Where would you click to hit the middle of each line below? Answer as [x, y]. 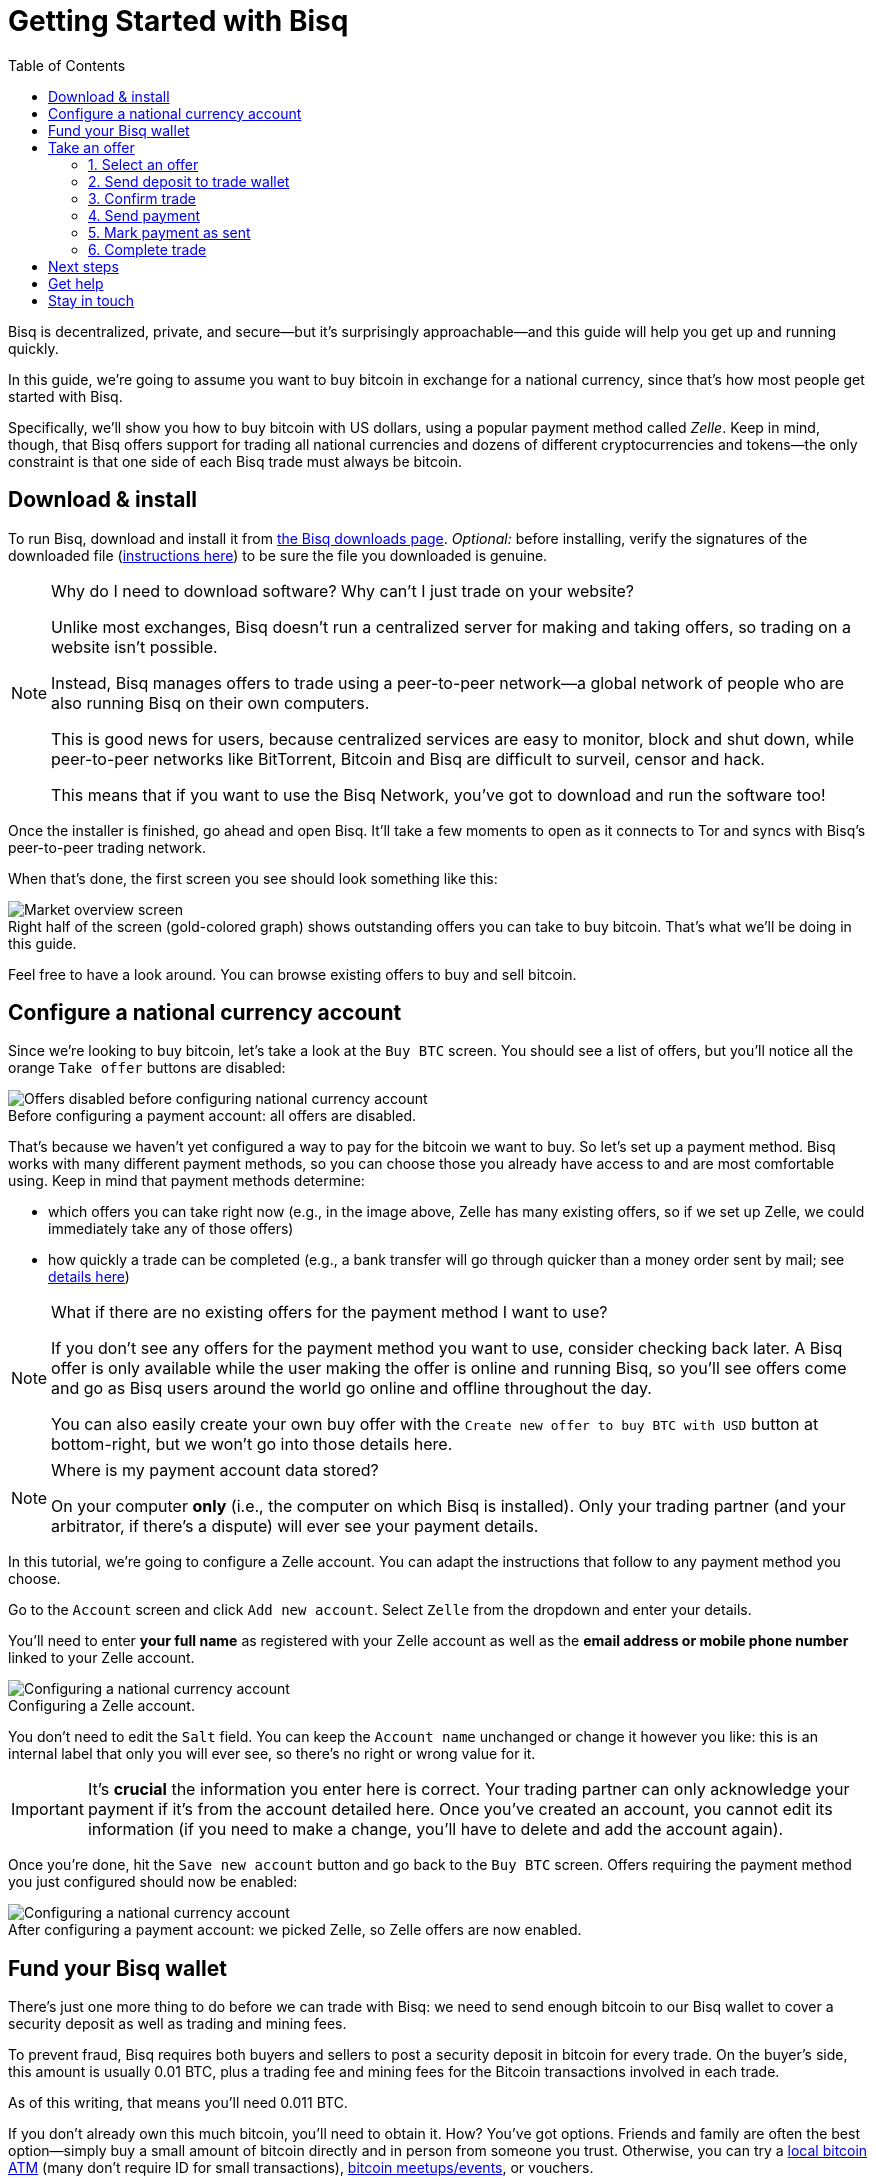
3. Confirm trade [142, 198]
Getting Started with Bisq [178, 21]
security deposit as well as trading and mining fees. [177, 2024]
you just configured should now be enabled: [153, 1882]
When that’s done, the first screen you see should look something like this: [253, 878]
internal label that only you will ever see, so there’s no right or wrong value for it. [272, 1754]
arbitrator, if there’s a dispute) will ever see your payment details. [295, 1526]
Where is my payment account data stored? [215, 1470]
